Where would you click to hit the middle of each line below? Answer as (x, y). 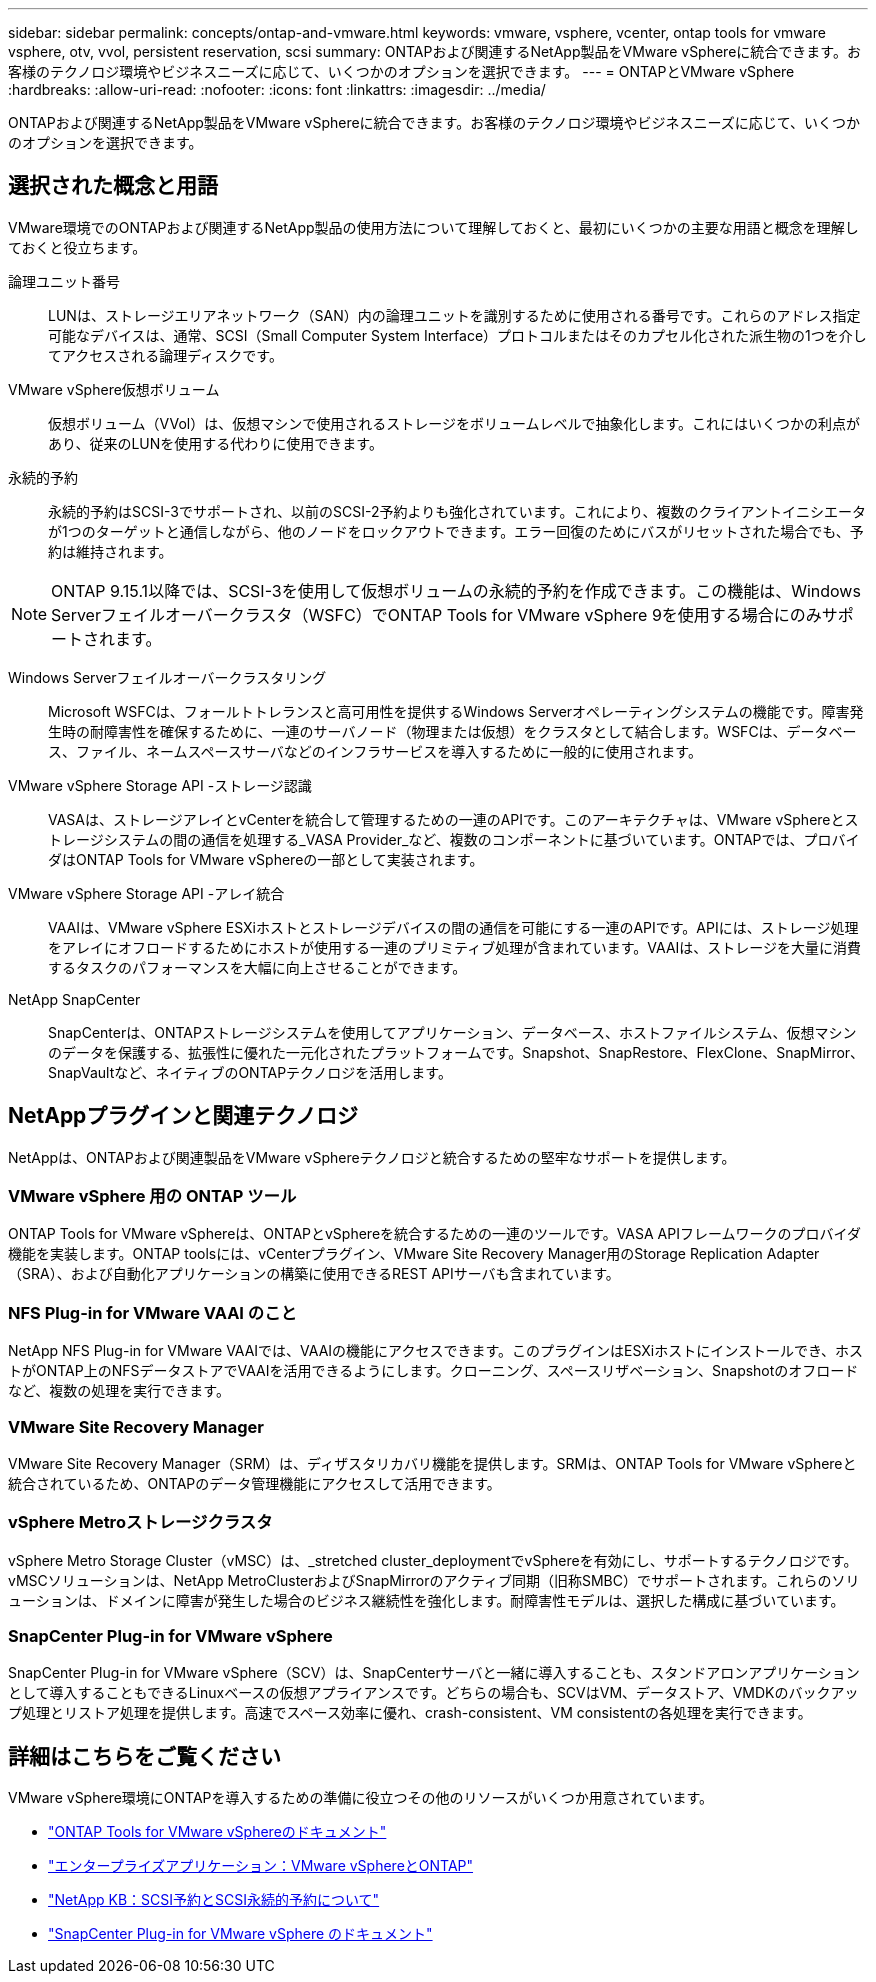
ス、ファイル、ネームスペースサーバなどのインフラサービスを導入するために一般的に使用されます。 (375, 751)
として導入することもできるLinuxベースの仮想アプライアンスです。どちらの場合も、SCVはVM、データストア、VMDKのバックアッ (433, 1693)
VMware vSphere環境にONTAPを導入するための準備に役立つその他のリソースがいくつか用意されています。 (361, 1798)
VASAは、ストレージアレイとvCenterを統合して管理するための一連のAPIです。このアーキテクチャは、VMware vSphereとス (453, 819)
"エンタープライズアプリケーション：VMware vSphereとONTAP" (261, 1866)
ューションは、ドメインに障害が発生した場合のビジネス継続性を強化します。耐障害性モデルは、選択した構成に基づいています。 (426, 1600)
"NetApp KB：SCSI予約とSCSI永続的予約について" (214, 1900)
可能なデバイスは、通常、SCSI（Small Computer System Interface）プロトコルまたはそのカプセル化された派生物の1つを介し (457, 335)
